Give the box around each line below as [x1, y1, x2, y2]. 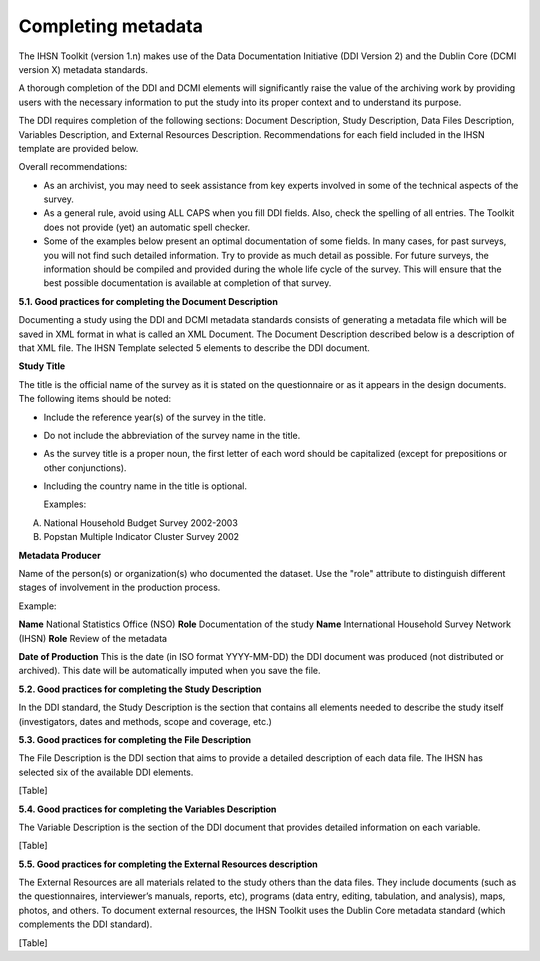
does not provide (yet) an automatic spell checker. [43, 221, 251, 233]
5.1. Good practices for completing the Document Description [18, 295, 279, 307]
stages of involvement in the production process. [18, 581, 221, 594]
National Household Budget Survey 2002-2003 [43, 516, 239, 529]
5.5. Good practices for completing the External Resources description [18, 858, 319, 870]
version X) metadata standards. [18, 63, 149, 75]
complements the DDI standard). [18, 918, 153, 930]
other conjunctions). [43, 461, 127, 474]
